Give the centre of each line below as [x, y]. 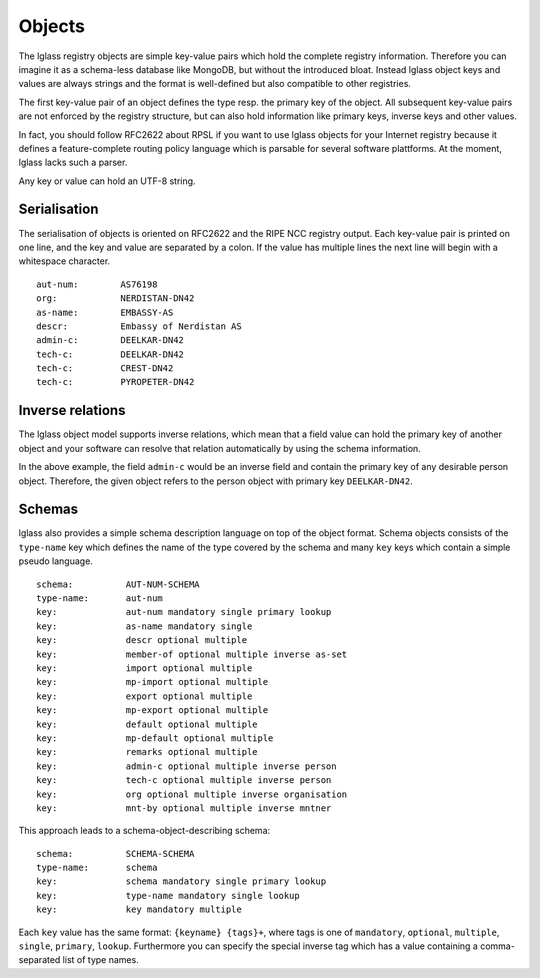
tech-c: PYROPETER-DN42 [115, 382]
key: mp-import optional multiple [152, 682]
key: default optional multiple [147, 724]
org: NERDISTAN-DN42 [115, 298]
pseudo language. [56, 561]
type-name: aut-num [100, 598]
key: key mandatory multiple [139, 909]
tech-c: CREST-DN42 [105, 368]
